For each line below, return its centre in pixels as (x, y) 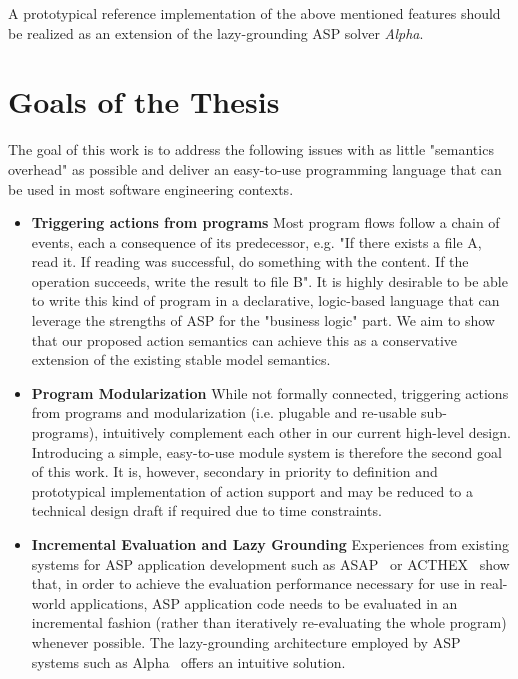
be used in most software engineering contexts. (151, 188)
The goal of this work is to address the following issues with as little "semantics (251, 149)
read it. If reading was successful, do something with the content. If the (250, 261)
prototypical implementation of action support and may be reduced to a (252, 490)
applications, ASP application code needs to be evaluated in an (264, 602)
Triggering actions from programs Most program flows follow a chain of (265, 222)
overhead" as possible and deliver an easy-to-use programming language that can (255, 168)
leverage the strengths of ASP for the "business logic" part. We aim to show (263, 320)
